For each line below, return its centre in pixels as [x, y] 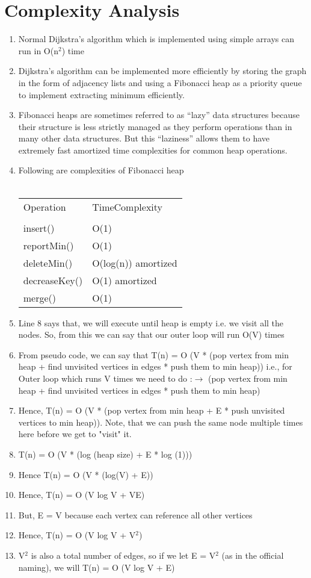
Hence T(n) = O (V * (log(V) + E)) [86, 474]
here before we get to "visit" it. [75, 434]
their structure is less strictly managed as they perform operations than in [155, 126]
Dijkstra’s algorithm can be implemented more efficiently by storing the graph [162, 71]
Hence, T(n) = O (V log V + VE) [82, 495]
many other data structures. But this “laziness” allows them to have [144, 138]
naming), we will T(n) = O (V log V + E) [97, 567]
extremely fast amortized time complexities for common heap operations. [153, 150]
